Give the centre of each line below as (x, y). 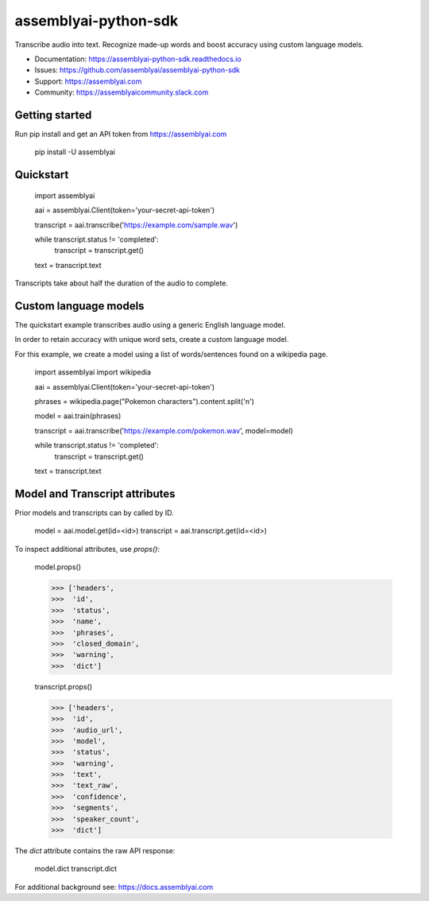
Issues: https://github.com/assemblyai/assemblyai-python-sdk (137, 70)
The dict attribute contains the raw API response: (95, 851)
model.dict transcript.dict (76, 869)
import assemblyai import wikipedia (93, 372)
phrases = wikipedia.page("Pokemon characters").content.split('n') (144, 402)
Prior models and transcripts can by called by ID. (94, 512)
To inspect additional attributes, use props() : (87, 549)
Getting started (53, 115)
